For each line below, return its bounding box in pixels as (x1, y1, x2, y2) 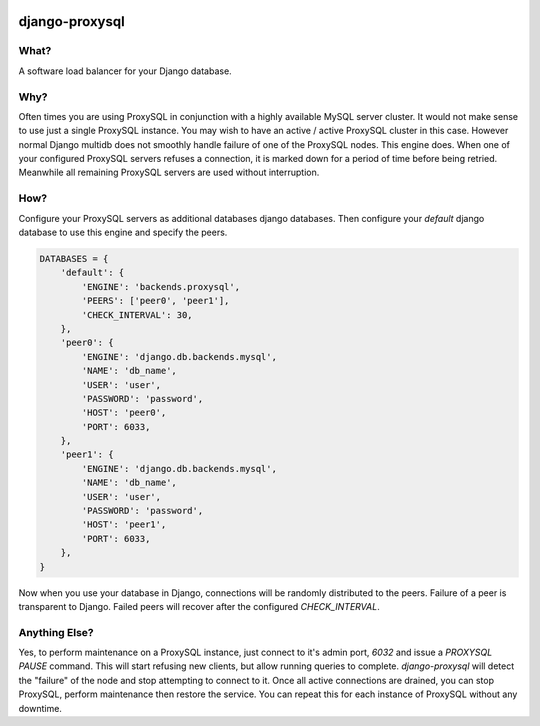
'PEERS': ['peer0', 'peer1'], (81, 295, 230, 307)
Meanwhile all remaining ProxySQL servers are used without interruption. (18, 166, 320, 179)
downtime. (18, 702, 62, 714)
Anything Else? (18, 625, 94, 639)
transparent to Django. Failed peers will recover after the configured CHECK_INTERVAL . (18, 600, 380, 612)
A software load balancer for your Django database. (18, 65, 232, 77)
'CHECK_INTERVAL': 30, (81, 309, 194, 320)
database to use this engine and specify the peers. (18, 226, 228, 238)
